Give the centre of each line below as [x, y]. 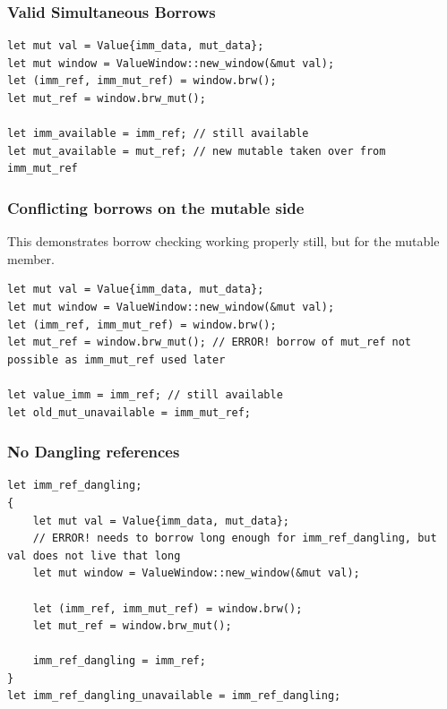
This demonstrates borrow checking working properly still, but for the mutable [223, 241]
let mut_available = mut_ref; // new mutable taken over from [197, 151]
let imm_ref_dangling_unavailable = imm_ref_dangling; [174, 696]
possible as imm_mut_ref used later [116, 359]
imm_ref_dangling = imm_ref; [119, 661]
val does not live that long [94, 555]
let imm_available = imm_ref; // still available [158, 134]
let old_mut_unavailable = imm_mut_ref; [129, 412]
